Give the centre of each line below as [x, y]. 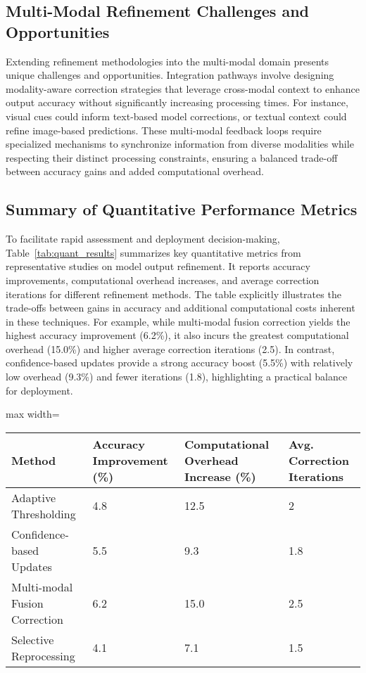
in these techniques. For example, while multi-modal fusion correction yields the [178, 321]
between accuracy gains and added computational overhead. [135, 171]
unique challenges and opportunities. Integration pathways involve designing [170, 75]
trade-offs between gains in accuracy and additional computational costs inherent [181, 308]
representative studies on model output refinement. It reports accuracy [158, 266]
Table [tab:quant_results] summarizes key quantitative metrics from [153, 252]
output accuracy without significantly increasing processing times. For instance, [177, 102]
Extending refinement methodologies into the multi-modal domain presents [168, 61]
